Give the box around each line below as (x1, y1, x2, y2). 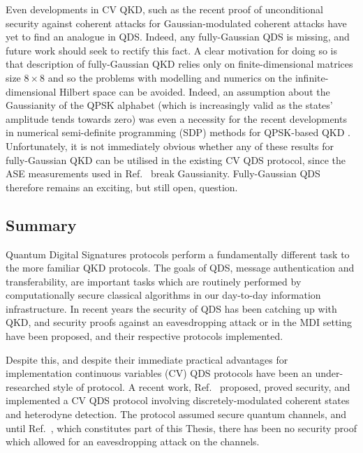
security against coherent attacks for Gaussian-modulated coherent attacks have (6, 15, 347, 30)
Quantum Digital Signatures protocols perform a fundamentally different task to (6, 246, 350, 261)
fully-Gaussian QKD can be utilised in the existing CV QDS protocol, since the (6, 152, 346, 167)
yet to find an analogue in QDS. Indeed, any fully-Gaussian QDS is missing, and (6, 29, 350, 44)
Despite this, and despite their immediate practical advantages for (6, 352, 288, 366)
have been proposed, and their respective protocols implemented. (6, 329, 283, 343)
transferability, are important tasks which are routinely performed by (6, 274, 302, 288)
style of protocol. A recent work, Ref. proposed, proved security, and (53, 379, 350, 394)
